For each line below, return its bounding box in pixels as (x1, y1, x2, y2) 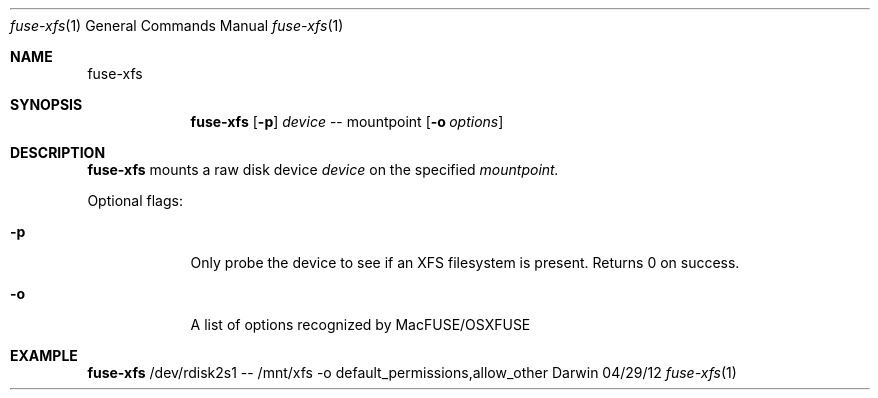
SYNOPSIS (10, 96, 83, 113)
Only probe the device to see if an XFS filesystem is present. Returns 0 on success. (190, 254, 740, 271)
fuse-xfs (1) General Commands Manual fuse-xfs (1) (10, 17, 344, 34)
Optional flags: (87, 192, 183, 209)
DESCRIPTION (10, 144, 106, 161)
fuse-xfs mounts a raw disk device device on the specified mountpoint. (87, 161, 559, 178)
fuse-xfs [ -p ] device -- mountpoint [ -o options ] (190, 113, 504, 130)
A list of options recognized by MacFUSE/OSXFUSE (190, 316, 531, 333)
